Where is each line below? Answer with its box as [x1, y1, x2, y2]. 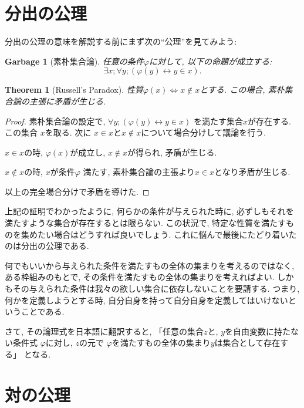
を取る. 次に [45, 126, 92, 139]
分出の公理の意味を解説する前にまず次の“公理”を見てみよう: [5, 35, 237, 48]
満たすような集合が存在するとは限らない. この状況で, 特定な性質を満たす [5, 217, 286, 229]
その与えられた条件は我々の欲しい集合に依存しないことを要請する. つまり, [12, 282, 300, 295]
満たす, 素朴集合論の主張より [83, 166, 195, 178]
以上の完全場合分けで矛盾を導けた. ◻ [5, 185, 150, 197]
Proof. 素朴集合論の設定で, [5, 114, 106, 127]
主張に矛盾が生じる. [29, 95, 106, 107]
